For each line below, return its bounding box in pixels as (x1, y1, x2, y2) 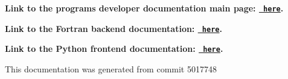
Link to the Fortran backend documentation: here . (5, 22, 222, 34)
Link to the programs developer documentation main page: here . (5, 2, 284, 14)
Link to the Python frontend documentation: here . (5, 42, 223, 55)
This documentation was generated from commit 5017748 (5, 62, 217, 75)
